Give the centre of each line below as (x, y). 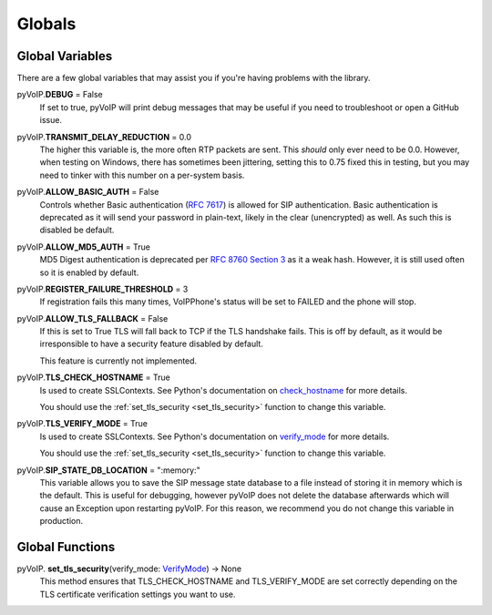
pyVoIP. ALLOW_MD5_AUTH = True (83, 247)
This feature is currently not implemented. (118, 361)
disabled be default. (77, 230)
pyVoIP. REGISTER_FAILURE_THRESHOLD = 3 (102, 289)
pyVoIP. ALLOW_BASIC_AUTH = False (88, 192)
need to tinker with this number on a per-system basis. (142, 175)
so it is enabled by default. (89, 272)
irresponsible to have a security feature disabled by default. (151, 344)
